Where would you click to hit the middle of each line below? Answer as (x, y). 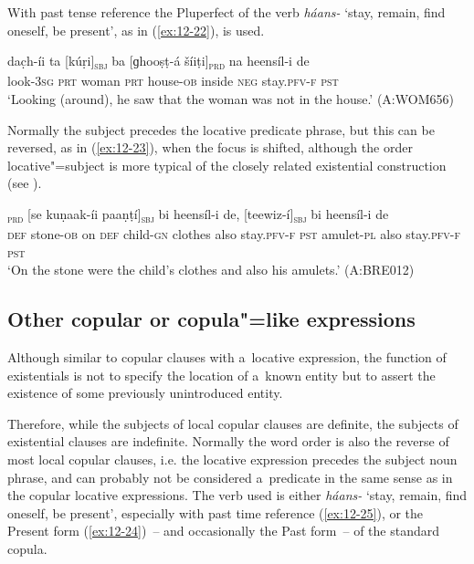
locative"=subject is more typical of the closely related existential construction (227, 165)
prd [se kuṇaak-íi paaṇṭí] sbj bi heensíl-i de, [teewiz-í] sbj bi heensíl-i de (198, 214)
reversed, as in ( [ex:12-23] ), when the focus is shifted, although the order (210, 147)
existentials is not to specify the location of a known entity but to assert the (221, 375)
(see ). (25, 183)
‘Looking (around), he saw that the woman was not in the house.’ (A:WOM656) (231, 98)
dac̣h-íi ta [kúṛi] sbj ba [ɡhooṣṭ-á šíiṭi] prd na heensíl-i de (158, 62)
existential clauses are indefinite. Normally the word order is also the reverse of (228, 441)
